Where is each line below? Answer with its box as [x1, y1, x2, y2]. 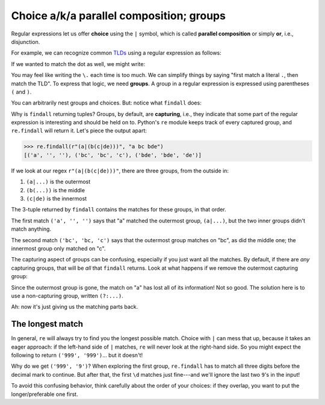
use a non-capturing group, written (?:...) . [11, 292, 123, 299]
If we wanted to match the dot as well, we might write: [11, 60, 146, 67]
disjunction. [11, 38, 40, 45]
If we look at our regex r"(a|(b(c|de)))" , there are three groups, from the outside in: [11, 167, 229, 174]
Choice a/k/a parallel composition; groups [11, 9, 226, 22]
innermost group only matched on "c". [11, 245, 106, 252]
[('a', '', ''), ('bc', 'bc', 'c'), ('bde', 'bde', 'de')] [23, 151, 202, 159]
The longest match [11, 319, 84, 329]
